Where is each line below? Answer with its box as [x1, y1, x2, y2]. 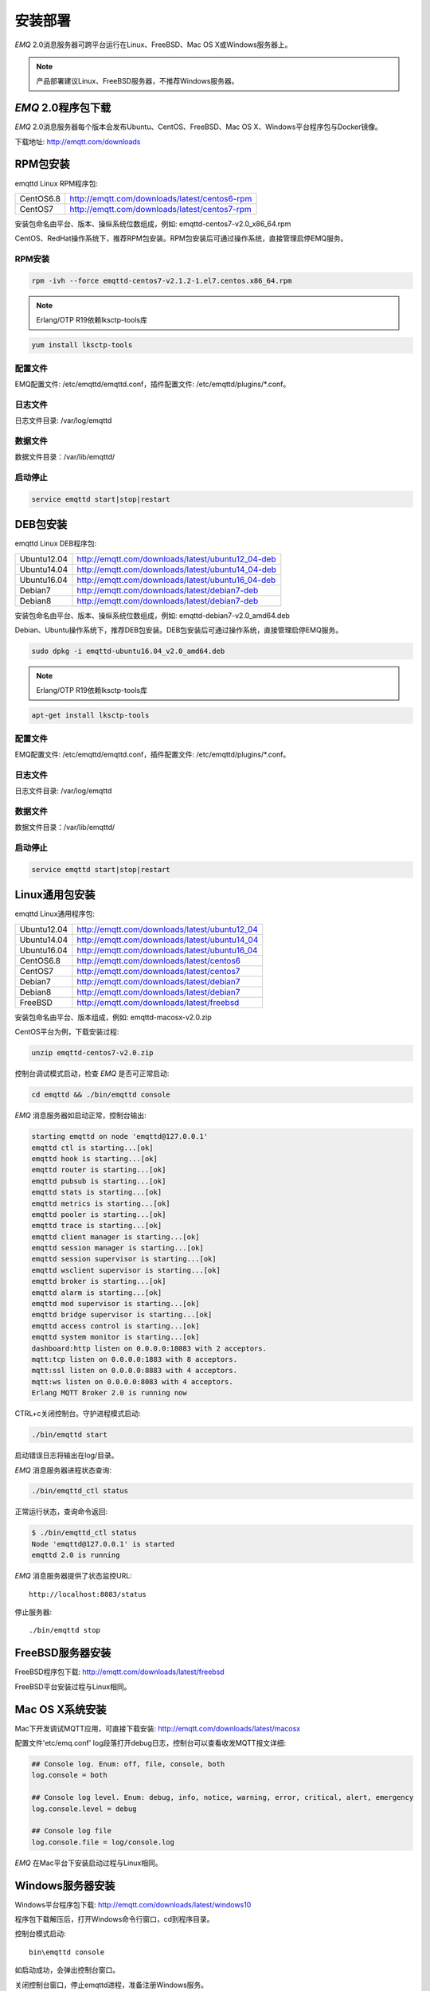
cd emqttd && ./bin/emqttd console [31, 1090, 170, 1099]
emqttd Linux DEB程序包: [14, 538, 97, 549]
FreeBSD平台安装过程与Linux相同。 [14, 1681, 131, 1692]
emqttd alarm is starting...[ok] [31, 1288, 162, 1297]
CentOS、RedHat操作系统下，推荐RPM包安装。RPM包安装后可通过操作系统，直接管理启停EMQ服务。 [14, 233, 348, 243]
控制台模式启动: [14, 1929, 67, 1938]
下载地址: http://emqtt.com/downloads [14, 136, 141, 147]
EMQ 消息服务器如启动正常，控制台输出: [14, 1111, 147, 1121]
